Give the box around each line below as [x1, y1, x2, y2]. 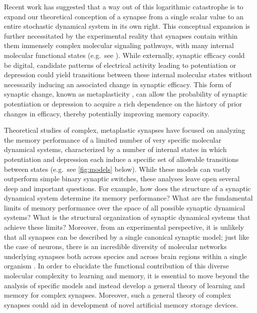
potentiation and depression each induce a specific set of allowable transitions [4, 154, 239, 164]
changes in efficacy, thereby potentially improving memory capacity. [4, 108, 209, 118]
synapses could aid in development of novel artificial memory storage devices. [4, 299, 238, 310]
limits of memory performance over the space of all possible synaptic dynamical [4, 202, 246, 212]
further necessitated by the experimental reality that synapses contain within [4, 30, 238, 41]
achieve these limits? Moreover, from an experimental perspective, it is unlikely [4, 222, 244, 232]
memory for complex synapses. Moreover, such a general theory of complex [4, 290, 231, 300]
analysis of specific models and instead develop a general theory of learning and [4, 280, 245, 290]
